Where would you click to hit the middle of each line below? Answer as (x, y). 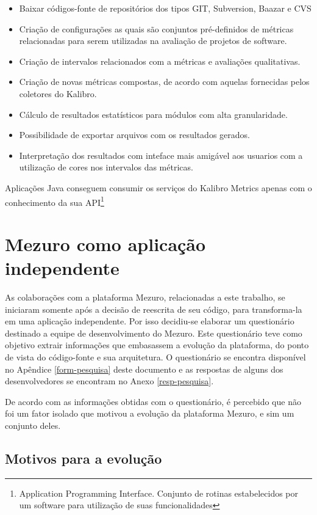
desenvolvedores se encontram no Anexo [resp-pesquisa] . (109, 381)
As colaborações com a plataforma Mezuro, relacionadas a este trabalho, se (145, 297)
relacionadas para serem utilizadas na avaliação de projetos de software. (153, 41)
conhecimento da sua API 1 (55, 201)
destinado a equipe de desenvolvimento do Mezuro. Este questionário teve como (154, 333)
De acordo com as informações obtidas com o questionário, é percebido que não (153, 401)
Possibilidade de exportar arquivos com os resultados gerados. (134, 135)
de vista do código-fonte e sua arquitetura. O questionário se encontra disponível (155, 357)
